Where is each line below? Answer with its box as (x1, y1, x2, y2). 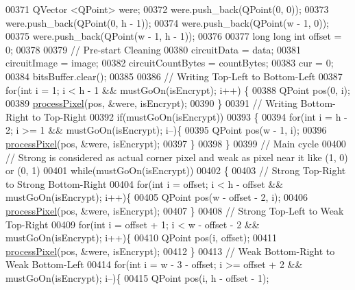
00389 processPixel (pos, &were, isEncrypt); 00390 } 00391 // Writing (5, 96, 297, 110)
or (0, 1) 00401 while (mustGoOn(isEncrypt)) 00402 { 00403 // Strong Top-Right (5, 163, 346, 178)
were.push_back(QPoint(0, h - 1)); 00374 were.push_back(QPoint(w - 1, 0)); (5, 15, 329, 29)
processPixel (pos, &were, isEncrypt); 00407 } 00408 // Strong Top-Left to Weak (5, 203, 344, 217)
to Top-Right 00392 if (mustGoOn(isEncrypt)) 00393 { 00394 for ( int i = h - (32, 109, 347, 123)
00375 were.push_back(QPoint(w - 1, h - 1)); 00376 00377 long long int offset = (5, 29, 342, 43)
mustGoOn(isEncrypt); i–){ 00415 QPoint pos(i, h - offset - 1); (5, 270, 269, 285)
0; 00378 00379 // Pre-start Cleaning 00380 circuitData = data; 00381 (5, 42, 302, 56)
